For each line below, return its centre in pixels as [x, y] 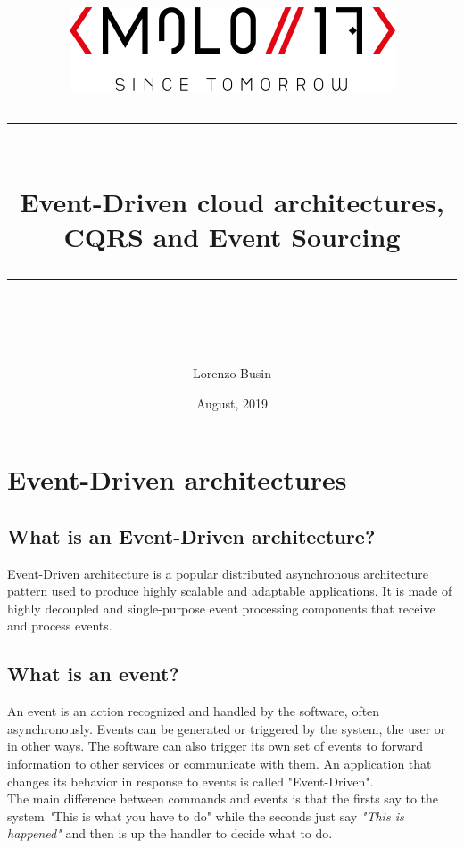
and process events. [60, 626]
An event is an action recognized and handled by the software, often [194, 711]
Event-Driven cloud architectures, [232, 201]
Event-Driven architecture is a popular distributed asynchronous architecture [218, 573]
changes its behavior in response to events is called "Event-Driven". [191, 781]
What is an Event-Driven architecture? [191, 535]
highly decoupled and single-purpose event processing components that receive [221, 608]
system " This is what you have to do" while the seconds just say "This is [206, 815]
